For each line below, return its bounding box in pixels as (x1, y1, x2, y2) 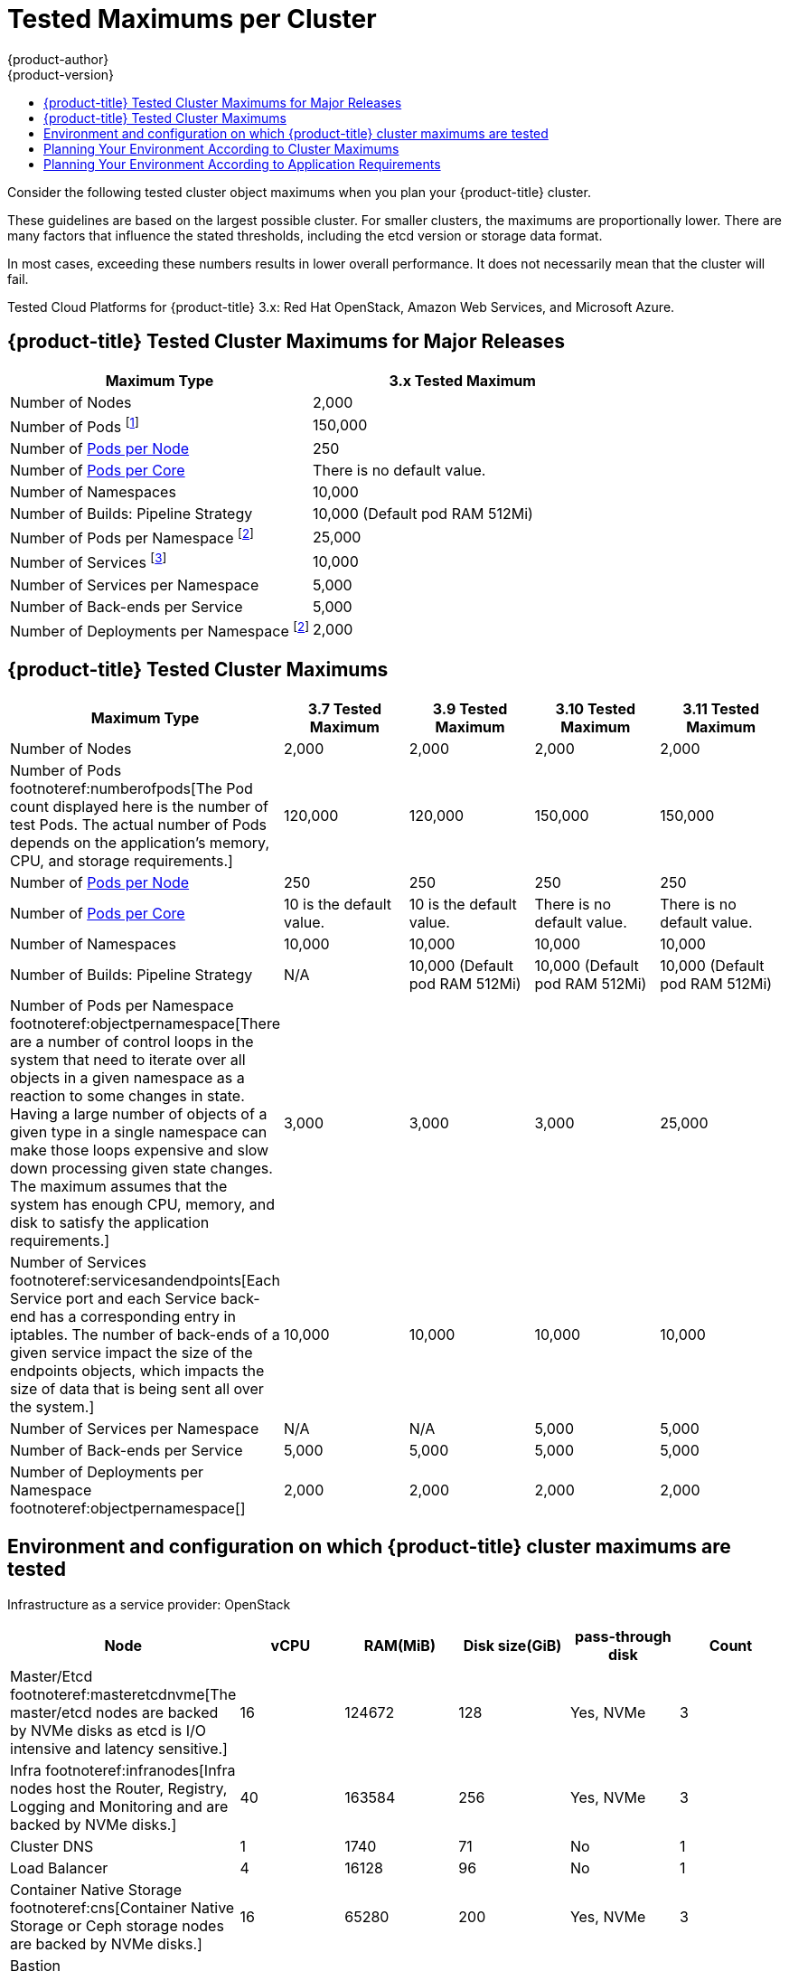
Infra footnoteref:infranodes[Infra (10, 1760, 236, 1779)
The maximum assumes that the (10, 1176, 228, 1195)
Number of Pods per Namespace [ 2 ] (10, 525, 254, 548)
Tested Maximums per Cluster (7, 4, 377, 34)
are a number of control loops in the (10, 1032, 254, 1051)
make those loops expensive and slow (10, 1140, 269, 1159)
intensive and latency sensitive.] (10, 1739, 228, 1758)
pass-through (575, 1627, 672, 1646)
